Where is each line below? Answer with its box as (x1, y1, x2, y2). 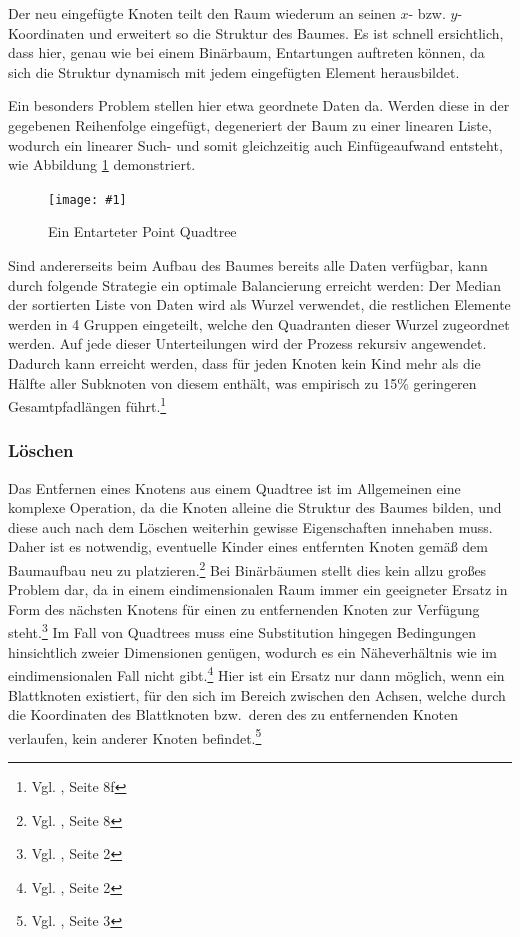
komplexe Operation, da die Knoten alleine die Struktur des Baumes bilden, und (8, 497, 502, 518)
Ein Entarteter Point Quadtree (48, 221, 237, 242)
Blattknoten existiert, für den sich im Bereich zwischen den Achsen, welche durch (8, 684, 506, 705)
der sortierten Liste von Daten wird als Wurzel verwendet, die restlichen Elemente (8, 294, 511, 315)
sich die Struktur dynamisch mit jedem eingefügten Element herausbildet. (8, 61, 460, 82)
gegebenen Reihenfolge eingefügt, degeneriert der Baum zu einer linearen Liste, (8, 114, 492, 135)
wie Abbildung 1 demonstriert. (8, 154, 196, 175)
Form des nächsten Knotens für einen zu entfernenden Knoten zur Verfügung (8, 598, 480, 619)
